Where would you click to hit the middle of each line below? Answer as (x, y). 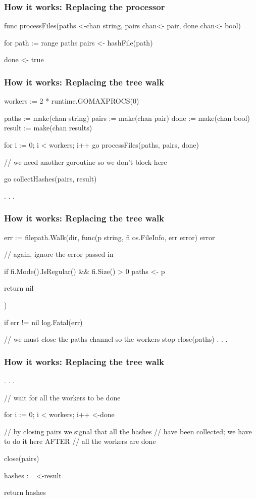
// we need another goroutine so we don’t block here (86, 162)
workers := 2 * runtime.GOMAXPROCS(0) (72, 101)
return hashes (25, 492)
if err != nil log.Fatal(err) (43, 322)
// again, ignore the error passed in (59, 254)
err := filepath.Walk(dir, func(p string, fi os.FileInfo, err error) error (110, 237)
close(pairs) (22, 458)
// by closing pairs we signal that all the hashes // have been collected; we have (128, 431)
